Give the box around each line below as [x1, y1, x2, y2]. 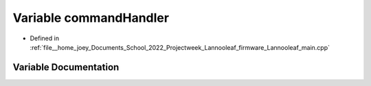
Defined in [30, 34, 60, 42]
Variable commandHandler [12, 10, 170, 25]
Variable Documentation [12, 61, 120, 73]
